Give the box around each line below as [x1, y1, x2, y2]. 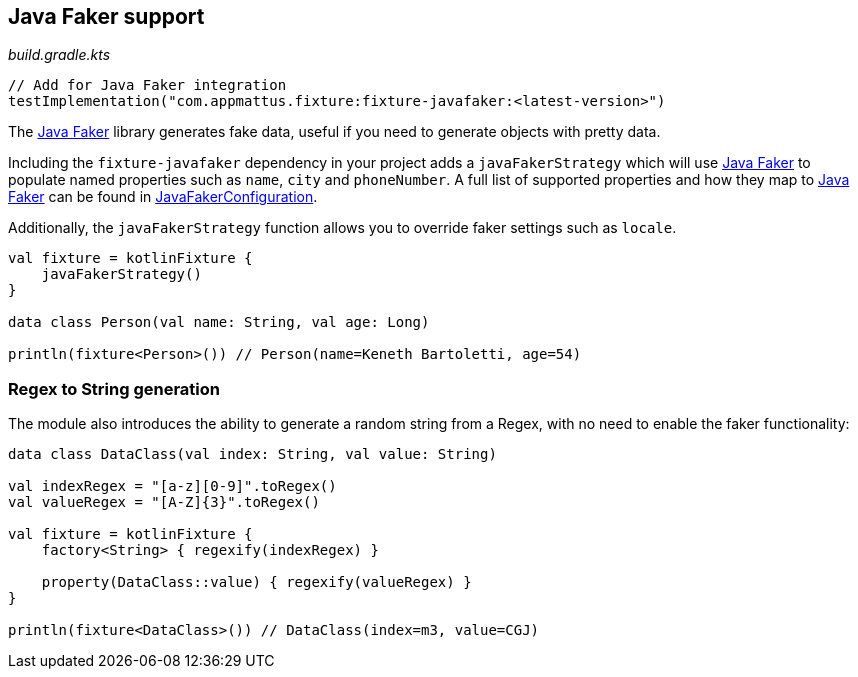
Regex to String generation [8, 378, 221, 399]
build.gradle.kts [8, 46, 111, 64]
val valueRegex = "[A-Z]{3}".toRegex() [8, 494, 320, 511]
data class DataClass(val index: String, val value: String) [8, 446, 497, 463]
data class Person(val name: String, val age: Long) [8, 314, 430, 331]
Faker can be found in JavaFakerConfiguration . [8, 188, 318, 206]
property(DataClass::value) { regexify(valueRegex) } [41, 574, 472, 591]
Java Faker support [8, 4, 205, 29]
